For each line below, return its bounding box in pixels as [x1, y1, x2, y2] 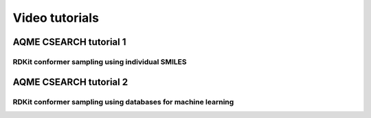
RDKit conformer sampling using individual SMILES [12, 57, 187, 66]
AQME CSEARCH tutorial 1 [12, 36, 126, 48]
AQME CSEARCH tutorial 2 [12, 76, 128, 88]
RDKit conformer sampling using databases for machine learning [12, 97, 234, 106]
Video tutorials [12, 10, 100, 25]
